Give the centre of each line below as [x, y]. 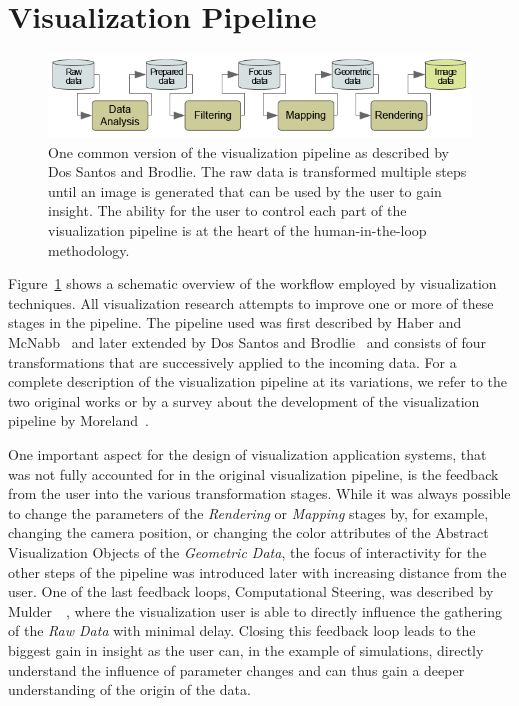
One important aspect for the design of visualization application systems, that [247, 454]
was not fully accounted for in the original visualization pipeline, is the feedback [253, 473]
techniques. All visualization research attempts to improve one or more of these [251, 302]
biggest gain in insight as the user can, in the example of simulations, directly [246, 649]
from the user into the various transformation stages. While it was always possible [259, 493]
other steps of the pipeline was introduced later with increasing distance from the [257, 571]
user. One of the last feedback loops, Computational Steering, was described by [251, 591]
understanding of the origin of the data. [129, 689]
